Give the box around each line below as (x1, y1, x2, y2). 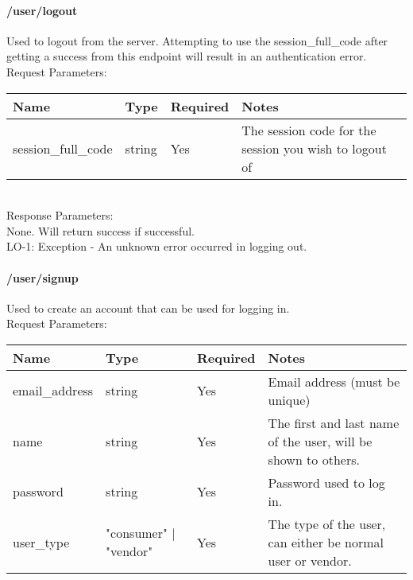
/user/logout (6, 2, 78, 18)
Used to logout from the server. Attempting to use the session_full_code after (6, 32, 388, 49)
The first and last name (268, 413, 399, 432)
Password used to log (268, 473, 385, 492)
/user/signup (6, 269, 79, 286)
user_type (13, 532, 70, 551)
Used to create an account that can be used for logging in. (6, 299, 290, 316)
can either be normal (268, 532, 384, 551)
